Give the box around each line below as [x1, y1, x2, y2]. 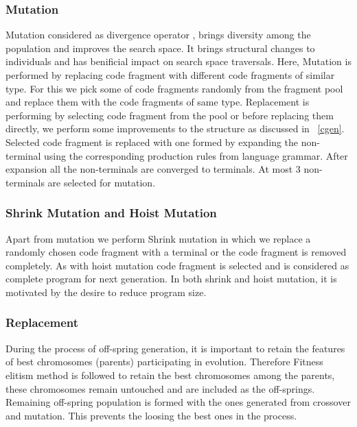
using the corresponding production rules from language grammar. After [44, 148, 348, 162]
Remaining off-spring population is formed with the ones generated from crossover [5, 395, 351, 409]
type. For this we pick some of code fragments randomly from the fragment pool [5, 81, 343, 95]
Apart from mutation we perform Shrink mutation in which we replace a [5, 231, 311, 245]
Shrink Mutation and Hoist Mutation [5, 204, 217, 221]
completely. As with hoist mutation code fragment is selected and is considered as [5, 258, 349, 272]
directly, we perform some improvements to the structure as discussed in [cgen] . [5, 121, 345, 136]
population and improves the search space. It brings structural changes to [5, 40, 315, 55]
